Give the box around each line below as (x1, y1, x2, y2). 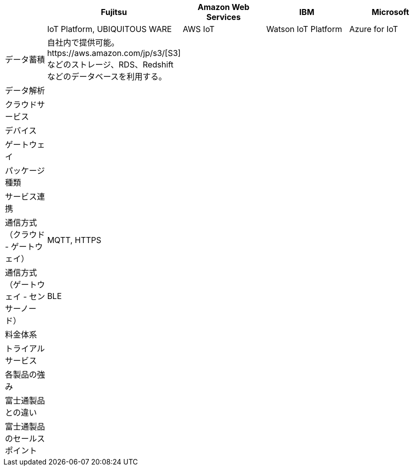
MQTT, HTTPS (47, 235, 101, 245)
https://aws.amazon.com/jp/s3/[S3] (47, 48, 181, 58)
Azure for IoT (349, 24, 398, 34)
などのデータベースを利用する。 (47, 71, 167, 81)
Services (206, 12, 241, 22)
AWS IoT (182, 24, 215, 34)
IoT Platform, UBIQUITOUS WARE (47, 24, 172, 34)
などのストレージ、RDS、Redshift (47, 59, 174, 69)
